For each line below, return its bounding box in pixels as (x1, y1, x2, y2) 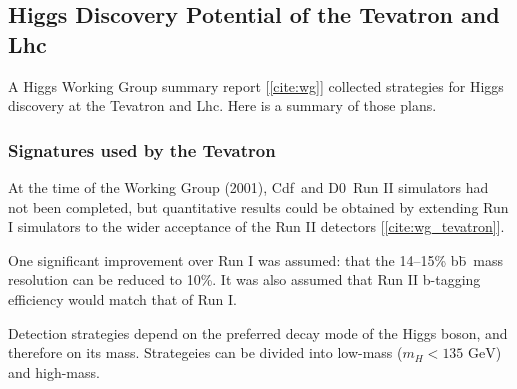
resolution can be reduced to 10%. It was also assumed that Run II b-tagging (8, 269, 481, 290)
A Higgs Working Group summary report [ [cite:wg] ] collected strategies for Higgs (8, 75, 504, 96)
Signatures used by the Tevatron (8, 137, 276, 162)
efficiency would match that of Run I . (8, 288, 237, 309)
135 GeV (442, 347, 496, 362)
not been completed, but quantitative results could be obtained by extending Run (8, 196, 509, 217)
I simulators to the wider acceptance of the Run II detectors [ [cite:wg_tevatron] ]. (8, 216, 505, 237)
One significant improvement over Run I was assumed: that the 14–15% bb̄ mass (8, 249, 503, 270)
